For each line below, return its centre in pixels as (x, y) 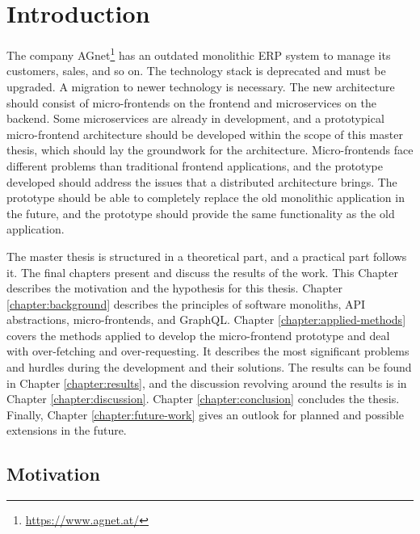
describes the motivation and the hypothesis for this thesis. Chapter (174, 288)
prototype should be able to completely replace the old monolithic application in (206, 198)
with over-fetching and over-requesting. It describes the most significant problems (208, 351)
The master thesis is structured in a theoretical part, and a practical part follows (207, 256)
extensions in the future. (67, 430)
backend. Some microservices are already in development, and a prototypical (195, 118)
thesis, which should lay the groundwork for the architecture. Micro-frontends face (210, 150)
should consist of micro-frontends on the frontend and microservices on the (191, 102)
